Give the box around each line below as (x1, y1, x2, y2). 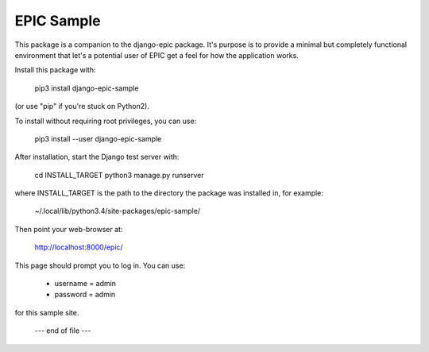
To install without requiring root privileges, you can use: (14, 116, 197, 126)
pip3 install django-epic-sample (34, 83, 139, 93)
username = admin (54, 279, 117, 288)
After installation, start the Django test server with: (14, 152, 180, 162)
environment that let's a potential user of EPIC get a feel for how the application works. (14, 50, 300, 60)
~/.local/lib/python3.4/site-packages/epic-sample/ (34, 207, 201, 216)
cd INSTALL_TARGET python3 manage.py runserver (34, 170, 204, 180)
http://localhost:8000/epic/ (34, 242, 123, 252)
